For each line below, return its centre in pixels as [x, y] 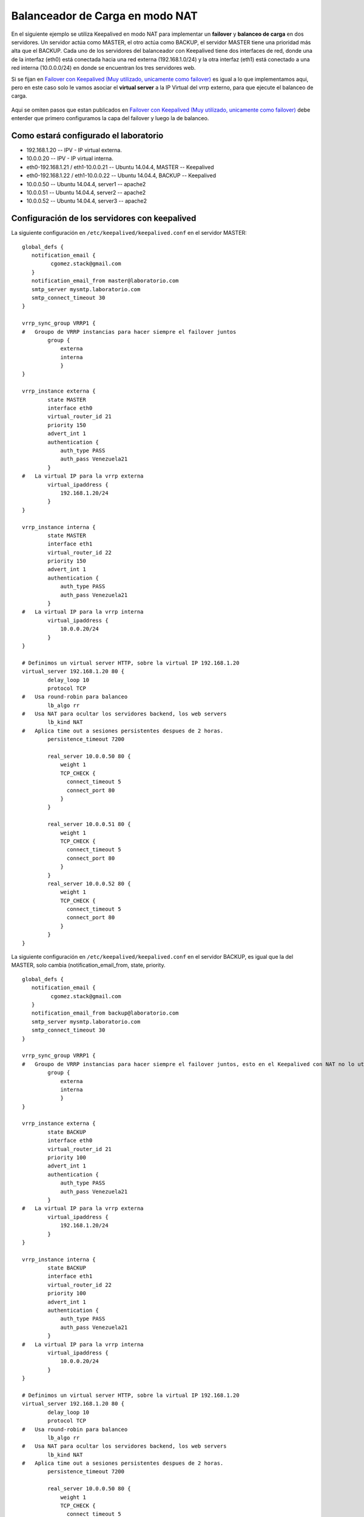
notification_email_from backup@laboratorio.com [105, 1013]
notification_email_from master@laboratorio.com [105, 281]
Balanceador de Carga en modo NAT [105, 16]
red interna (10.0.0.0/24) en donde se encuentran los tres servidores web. [103, 68]
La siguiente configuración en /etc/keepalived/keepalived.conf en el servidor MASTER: [129, 233]
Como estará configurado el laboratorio [87, 136]
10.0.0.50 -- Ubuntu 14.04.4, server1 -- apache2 [86, 184]
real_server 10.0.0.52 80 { [89, 884]
